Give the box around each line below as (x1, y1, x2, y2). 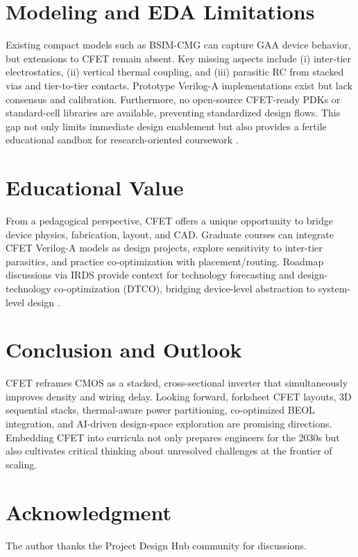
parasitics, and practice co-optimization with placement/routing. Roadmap (6, 254, 324, 268)
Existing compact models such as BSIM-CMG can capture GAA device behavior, (6, 37, 351, 52)
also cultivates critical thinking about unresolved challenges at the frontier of (6, 443, 332, 458)
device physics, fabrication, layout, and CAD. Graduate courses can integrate (6, 227, 334, 241)
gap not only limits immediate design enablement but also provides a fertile (6, 118, 327, 133)
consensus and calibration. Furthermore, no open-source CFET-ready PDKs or (6, 91, 341, 106)
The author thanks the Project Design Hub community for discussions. (6, 538, 307, 552)
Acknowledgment (6, 497, 171, 526)
